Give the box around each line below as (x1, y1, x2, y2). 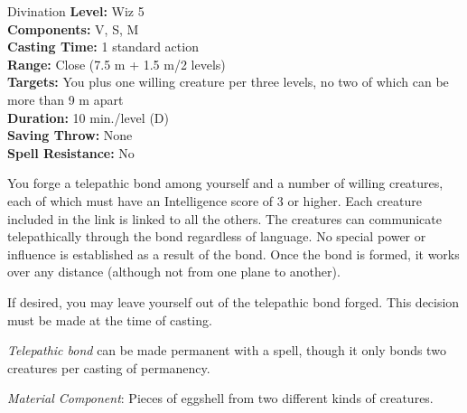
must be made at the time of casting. (7, 310, 212, 329)
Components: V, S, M (7, 19, 139, 38)
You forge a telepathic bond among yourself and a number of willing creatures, (7, 174, 444, 192)
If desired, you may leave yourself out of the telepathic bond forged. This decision (7, 292, 460, 311)
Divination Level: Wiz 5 (7, 2, 145, 20)
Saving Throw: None (7, 126, 133, 145)
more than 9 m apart (7, 89, 124, 108)
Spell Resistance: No (7, 143, 135, 162)
